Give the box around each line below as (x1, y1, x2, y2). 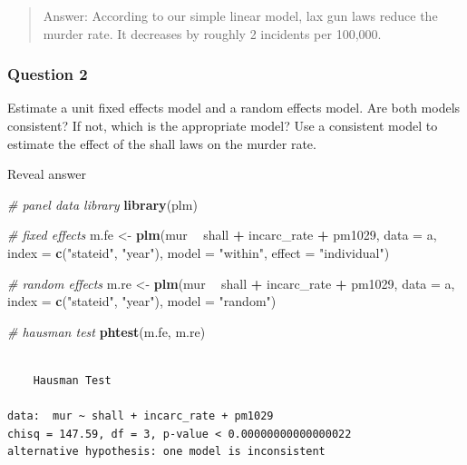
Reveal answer (7, 164, 87, 183)
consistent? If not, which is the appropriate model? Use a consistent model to (7, 116, 438, 134)
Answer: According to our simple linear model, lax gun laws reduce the (43, 6, 438, 25)
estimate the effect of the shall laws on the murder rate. (7, 134, 316, 153)
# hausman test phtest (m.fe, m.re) (7, 322, 206, 341)
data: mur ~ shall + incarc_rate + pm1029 (7, 410, 274, 423)
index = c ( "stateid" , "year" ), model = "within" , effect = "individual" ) (7, 242, 390, 262)
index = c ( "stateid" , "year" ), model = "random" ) (7, 292, 277, 311)
